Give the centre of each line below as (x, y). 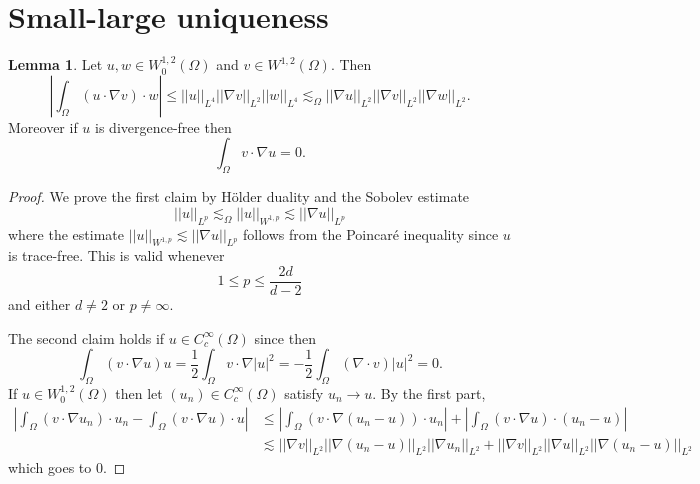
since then (285, 337)
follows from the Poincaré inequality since (371, 233)
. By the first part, (429, 392)
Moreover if (43, 126)
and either (39, 303)
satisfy (304, 392)
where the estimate (66, 233)
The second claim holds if (86, 337)
